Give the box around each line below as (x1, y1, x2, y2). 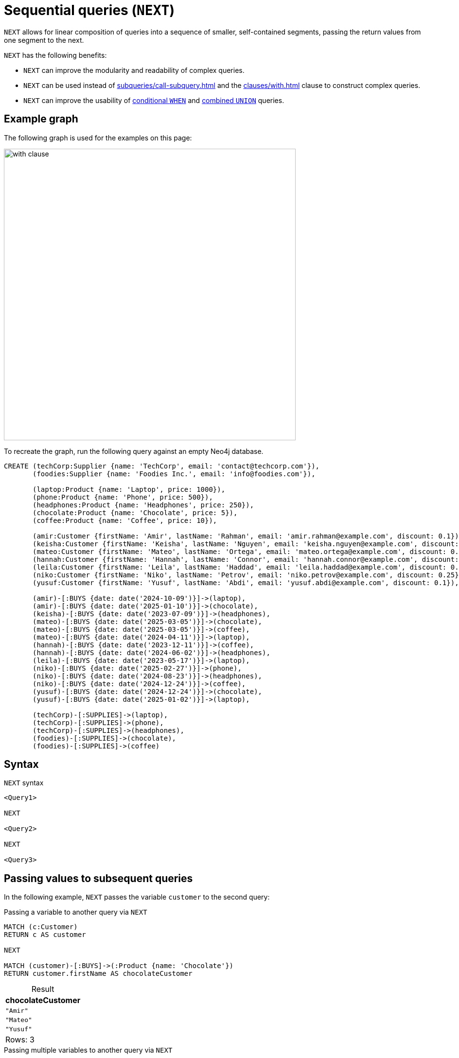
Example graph (4, 113, 78, 125)
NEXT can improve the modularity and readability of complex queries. (23, 66, 245, 74)
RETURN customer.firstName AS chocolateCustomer (4, 970, 193, 978)
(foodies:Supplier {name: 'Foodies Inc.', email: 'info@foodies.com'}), (33, 469, 316, 478)
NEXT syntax (4, 779, 44, 787)
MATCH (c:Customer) (4, 923, 78, 931)
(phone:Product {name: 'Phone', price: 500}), (33, 493, 213, 501)
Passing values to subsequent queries (4, 872, 193, 885)
